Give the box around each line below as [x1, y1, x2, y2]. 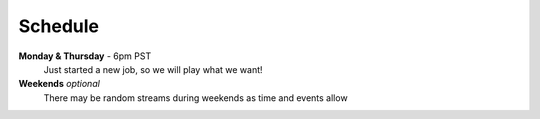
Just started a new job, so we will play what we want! [43, 63, 264, 75]
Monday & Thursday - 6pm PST [18, 50, 152, 62]
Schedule [18, 15, 100, 37]
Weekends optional [18, 78, 100, 90]
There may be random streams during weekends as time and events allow [43, 91, 349, 104]
